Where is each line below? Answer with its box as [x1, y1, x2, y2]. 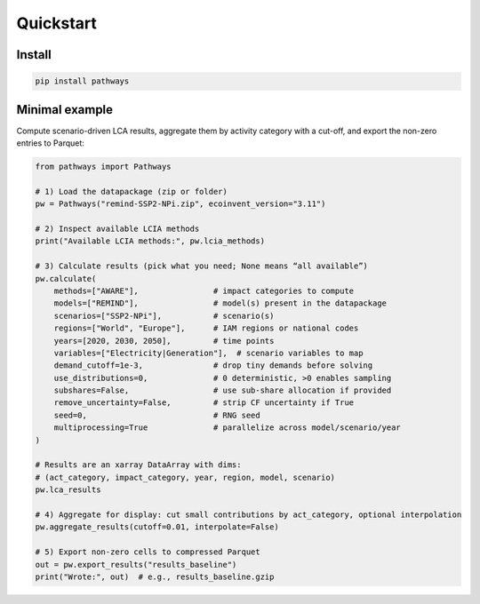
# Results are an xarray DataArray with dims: [35, 460, 242, 470]
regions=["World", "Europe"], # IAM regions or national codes [53, 323, 359, 333]
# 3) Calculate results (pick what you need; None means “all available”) [35, 261, 369, 271]
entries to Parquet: [16, 138, 84, 148]
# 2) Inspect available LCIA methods [35, 223, 200, 234]
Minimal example [16, 102, 114, 117]
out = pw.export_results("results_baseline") [35, 560, 237, 569]
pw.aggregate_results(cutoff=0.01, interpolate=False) [35, 522, 279, 532]
